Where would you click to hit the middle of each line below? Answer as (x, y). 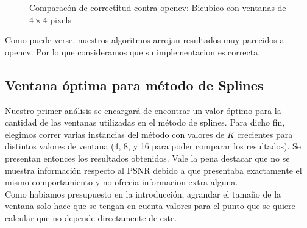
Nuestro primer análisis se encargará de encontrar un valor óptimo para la (143, 110)
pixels (61, 19)
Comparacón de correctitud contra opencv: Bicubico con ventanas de (158, 7)
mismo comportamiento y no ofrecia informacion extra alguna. (122, 182)
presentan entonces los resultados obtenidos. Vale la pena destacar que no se (147, 158)
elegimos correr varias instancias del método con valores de (115, 134)
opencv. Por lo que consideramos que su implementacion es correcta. (133, 52)
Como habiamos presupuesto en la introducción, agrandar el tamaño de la (143, 194)
